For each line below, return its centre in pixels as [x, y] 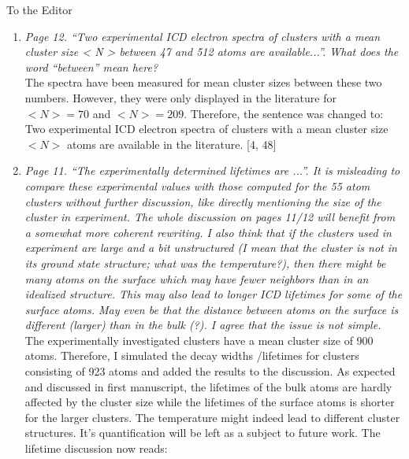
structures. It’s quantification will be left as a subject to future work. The [203, 433]
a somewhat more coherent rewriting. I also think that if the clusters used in [208, 232]
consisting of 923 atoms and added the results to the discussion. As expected [210, 371]
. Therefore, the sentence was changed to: [284, 113]
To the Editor [39, 9]
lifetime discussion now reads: [96, 448]
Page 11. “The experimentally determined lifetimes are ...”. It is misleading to [212, 170]
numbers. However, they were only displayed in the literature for [180, 97]
